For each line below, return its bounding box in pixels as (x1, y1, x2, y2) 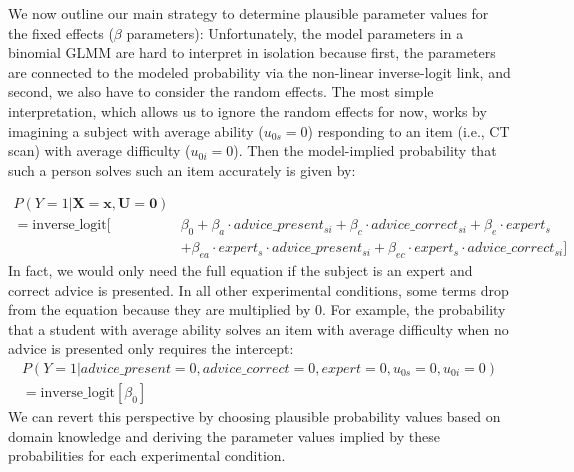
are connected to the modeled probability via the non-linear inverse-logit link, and (8, 61, 511, 82)
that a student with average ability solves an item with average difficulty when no (8, 318, 509, 339)
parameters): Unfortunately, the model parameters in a (126, 22, 464, 43)
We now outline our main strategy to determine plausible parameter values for (8, 3, 489, 23)
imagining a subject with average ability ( (8, 120, 264, 141)
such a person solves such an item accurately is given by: (8, 159, 356, 180)
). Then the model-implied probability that (233, 140, 497, 161)
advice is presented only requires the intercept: (8, 338, 294, 359)
